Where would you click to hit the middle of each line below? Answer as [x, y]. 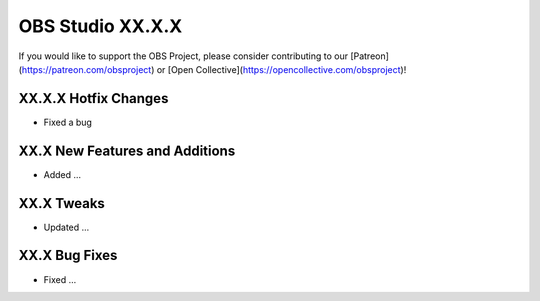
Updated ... [66, 227]
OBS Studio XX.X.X [100, 26]
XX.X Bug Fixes [68, 255]
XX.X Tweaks [61, 203]
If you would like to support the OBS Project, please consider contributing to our [183, 56]
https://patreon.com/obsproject [86, 69]
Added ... [62, 174]
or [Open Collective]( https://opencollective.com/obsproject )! [281, 69]
